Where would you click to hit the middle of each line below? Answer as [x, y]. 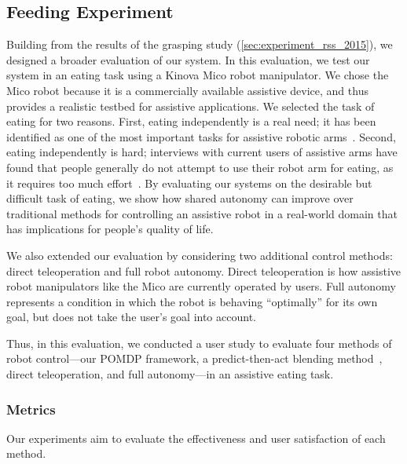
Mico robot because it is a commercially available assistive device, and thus [187, 90]
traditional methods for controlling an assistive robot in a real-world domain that [202, 213]
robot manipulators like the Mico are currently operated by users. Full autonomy [201, 286]
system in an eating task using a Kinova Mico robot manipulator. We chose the [198, 75]
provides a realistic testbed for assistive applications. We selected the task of [191, 106]
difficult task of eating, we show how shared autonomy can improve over [180, 198]
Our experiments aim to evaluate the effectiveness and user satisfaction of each [196, 438]
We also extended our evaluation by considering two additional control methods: [200, 255]
